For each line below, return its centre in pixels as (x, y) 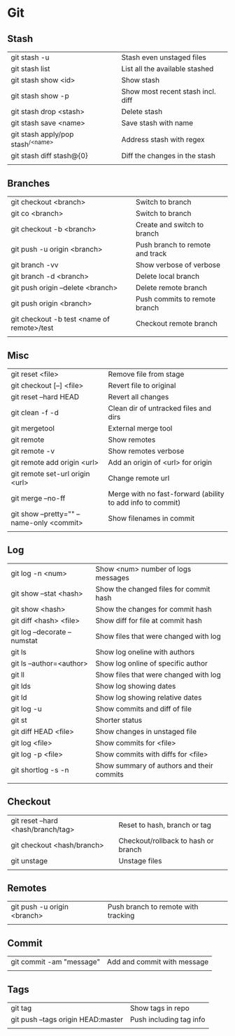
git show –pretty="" (43, 514)
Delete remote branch (171, 288)
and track (151, 254)
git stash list (30, 69)
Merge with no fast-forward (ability (166, 494)
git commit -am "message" (56, 962)
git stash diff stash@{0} (50, 156)
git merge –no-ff (38, 498)
